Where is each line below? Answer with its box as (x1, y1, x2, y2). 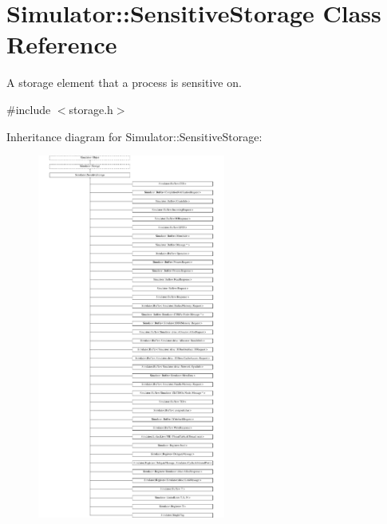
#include (6, 100, 51, 117)
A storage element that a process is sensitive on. (6, 74, 242, 91)
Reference (6, 28, 117, 61)
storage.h (69, 100, 113, 117)
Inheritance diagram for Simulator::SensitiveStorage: (6, 128, 263, 144)
